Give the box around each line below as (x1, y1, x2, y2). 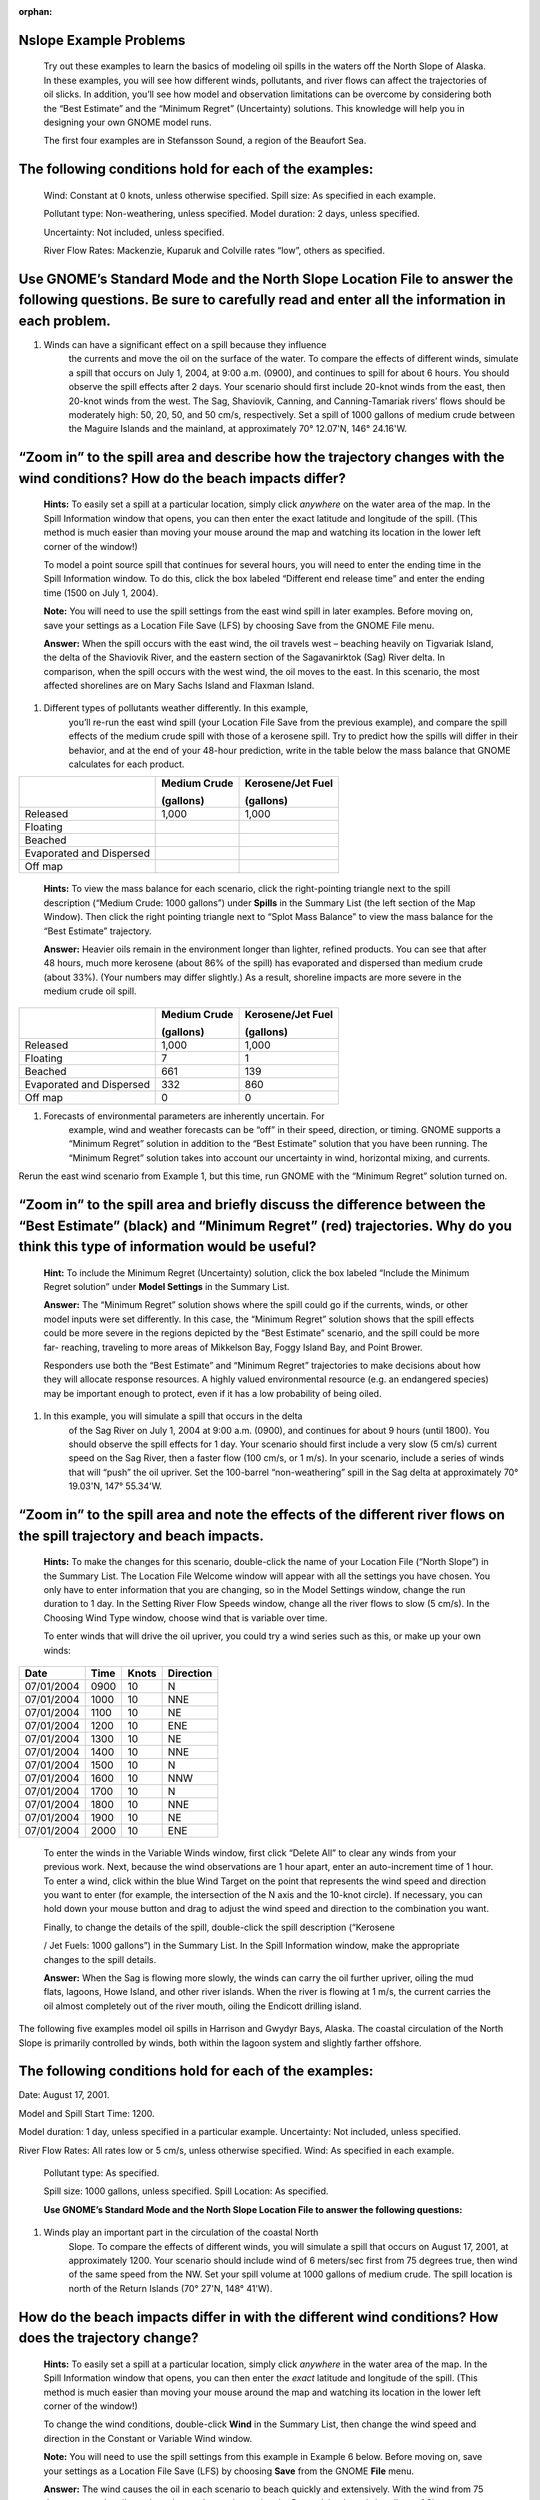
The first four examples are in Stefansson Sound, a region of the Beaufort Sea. (43, 135, 367, 147)
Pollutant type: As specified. (43, 2167, 160, 2179)
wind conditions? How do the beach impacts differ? (18, 470, 347, 487)
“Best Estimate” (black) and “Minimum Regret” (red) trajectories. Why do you (18, 1217, 512, 1234)
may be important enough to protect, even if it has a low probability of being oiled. (43, 1387, 382, 1399)
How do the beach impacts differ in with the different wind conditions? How (18, 2308, 499, 2325)
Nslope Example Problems (18, 31, 186, 49)
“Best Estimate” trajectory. (43, 925, 152, 937)
